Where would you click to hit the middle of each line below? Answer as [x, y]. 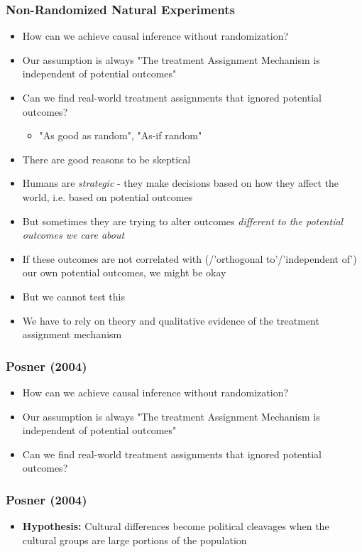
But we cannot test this [74, 296]
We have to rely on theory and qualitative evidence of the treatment [171, 320]
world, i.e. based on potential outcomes [108, 196]
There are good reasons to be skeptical [106, 159]
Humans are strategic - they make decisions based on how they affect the [181, 183]
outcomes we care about [73, 235]
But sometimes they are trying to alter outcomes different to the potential [183, 221]
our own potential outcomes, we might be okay [124, 272]
